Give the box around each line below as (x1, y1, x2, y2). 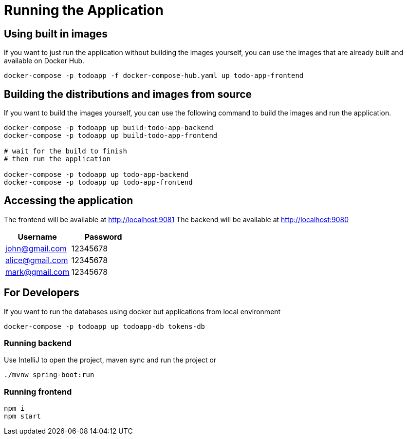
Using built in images (4, 27, 108, 40)
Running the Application (4, 2, 164, 19)
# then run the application (4, 155, 111, 163)
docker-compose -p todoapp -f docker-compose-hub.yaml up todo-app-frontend (4, 72, 304, 80)
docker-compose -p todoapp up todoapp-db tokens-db (4, 322, 205, 330)
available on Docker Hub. (4, 57, 85, 65)
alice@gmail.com (5, 255, 68, 265)
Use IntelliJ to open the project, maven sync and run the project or (4, 356, 217, 364)
